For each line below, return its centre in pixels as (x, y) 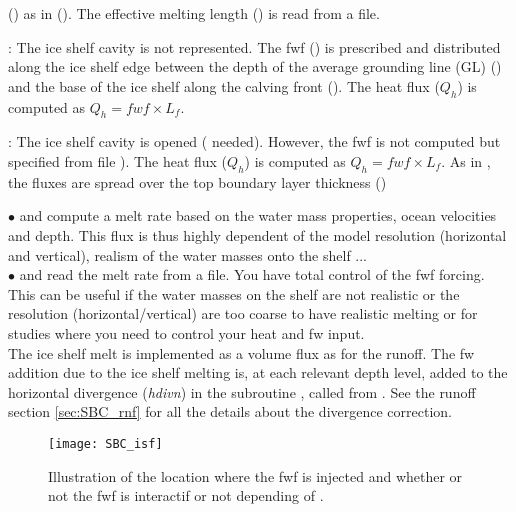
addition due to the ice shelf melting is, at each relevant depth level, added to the (258, 372)
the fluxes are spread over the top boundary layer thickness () (197, 181)
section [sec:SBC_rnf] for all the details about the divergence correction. (230, 411)
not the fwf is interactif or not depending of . (186, 495)
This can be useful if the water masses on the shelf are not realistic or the (234, 293)
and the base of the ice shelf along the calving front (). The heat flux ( (224, 85)
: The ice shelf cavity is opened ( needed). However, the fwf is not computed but (254, 141)
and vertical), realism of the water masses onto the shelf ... (188, 254)
